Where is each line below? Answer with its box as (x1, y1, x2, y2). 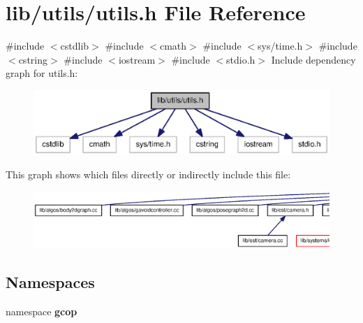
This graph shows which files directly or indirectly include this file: (6, 167, 291, 182)
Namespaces (6, 271, 95, 293)
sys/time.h (257, 38, 303, 53)
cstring (18, 52, 47, 66)
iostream (118, 52, 156, 66)
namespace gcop (6, 304, 77, 319)
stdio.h (226, 52, 255, 66)
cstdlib (60, 38, 89, 53)
